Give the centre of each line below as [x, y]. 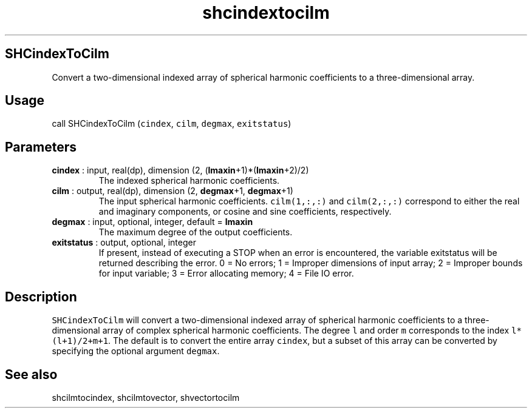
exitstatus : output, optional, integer [124, 243]
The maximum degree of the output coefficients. [196, 232]
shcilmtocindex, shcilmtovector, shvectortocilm [146, 397]
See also [31, 374]
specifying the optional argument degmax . [136, 351]
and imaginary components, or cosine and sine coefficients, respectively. [245, 212]
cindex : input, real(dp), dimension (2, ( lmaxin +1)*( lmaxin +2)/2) [180, 170]
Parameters [41, 147]
